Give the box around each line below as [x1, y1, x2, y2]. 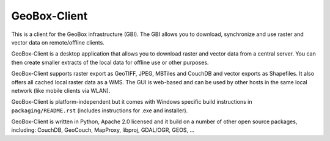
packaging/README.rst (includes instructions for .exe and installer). [11, 107, 188, 114]
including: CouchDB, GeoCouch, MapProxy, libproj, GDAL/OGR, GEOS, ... [11, 126, 195, 134]
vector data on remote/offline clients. [11, 38, 105, 46]
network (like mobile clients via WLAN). [11, 87, 111, 94]
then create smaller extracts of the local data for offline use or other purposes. [11, 59, 209, 66]
